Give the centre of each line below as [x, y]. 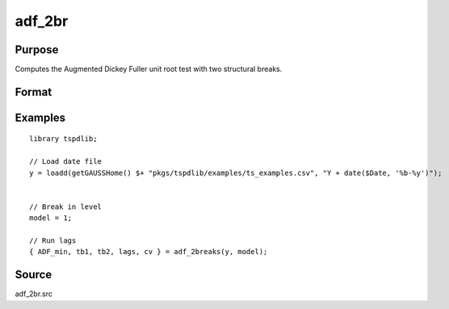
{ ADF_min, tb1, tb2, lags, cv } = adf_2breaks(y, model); [149, 252]
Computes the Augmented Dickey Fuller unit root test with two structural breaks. [149, 69]
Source [34, 275]
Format [34, 92]
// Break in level [66, 207]
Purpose [37, 50]
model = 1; [51, 218]
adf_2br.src [34, 294]
